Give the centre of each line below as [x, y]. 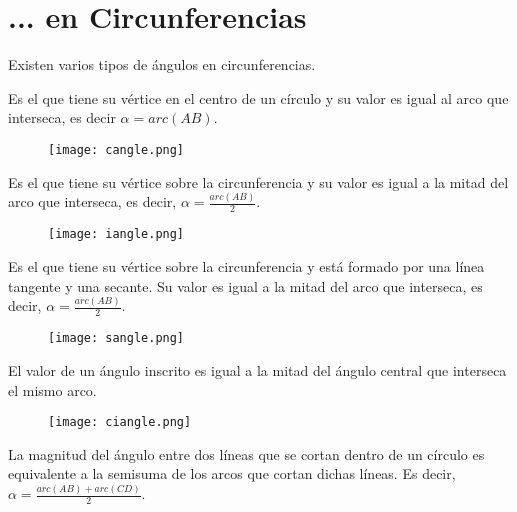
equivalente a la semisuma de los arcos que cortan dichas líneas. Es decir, [232, 473]
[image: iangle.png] [116, 234]
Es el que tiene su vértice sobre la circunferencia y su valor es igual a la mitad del [258, 181]
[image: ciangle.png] [120, 422]
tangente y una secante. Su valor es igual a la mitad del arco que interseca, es [245, 285]
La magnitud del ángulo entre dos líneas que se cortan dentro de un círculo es [246, 453]
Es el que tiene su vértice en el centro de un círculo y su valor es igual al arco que [258, 97]
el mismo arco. [52, 389]
